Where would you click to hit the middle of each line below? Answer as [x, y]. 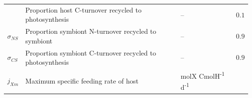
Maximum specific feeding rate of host [82, 80]
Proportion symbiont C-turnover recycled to [91, 52]
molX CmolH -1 [203, 75]
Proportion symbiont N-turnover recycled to [91, 31]
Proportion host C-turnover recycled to [83, 9]
